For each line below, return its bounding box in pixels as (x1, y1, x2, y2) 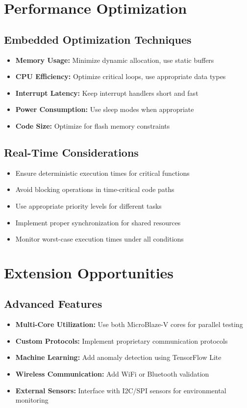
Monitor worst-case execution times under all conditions (15, 234, 184, 244)
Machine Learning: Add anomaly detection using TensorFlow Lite (15, 352, 222, 362)
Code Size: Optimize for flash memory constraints (15, 120, 170, 131)
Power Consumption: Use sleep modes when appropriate (15, 104, 194, 114)
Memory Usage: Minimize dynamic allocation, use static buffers (15, 54, 214, 65)
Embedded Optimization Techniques (4, 31, 192, 47)
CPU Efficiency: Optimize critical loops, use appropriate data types (15, 71, 226, 82)
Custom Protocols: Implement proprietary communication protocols (15, 335, 228, 346)
